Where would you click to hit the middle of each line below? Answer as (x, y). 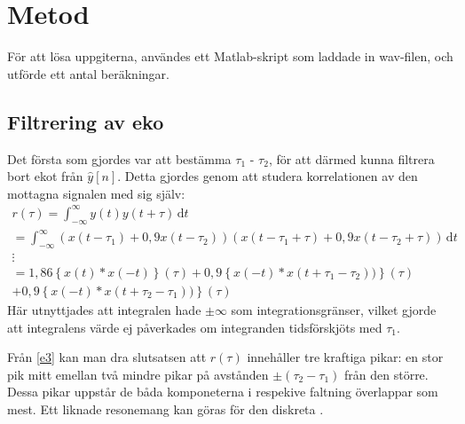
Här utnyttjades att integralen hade (104, 310)
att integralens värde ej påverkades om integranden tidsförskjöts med (195, 327)
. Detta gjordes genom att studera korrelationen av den (268, 176)
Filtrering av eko (86, 121)
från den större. (386, 374)
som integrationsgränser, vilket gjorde (334, 310)
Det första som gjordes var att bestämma (119, 158)
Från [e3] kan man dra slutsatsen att (107, 357)
